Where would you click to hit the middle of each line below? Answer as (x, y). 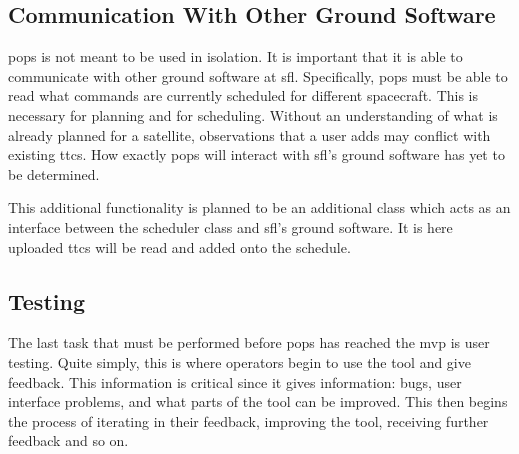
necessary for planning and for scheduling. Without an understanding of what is (253, 114)
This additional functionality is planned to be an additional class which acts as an (259, 207)
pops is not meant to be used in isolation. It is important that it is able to (235, 56)
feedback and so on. (68, 440)
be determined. (54, 173)
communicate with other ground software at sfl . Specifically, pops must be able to (258, 75)
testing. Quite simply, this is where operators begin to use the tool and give (239, 361)
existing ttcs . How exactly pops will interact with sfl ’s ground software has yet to (256, 154)
